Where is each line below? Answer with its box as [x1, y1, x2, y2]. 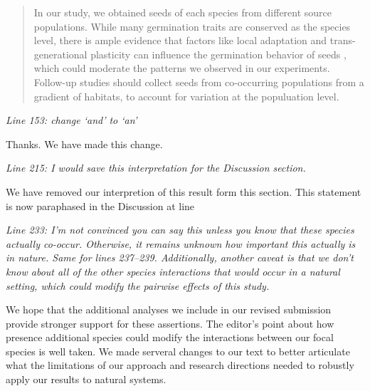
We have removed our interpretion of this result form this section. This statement [6, 184, 361, 199]
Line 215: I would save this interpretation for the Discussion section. [6, 160, 306, 175]
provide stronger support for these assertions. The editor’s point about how [6, 316, 334, 330]
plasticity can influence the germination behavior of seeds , [90, 46, 347, 61]
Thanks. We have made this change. [6, 136, 163, 151]
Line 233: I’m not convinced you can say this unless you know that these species [6, 222, 354, 237]
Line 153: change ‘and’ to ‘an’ [6, 113, 137, 127]
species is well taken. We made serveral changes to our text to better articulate [6, 343, 350, 358]
